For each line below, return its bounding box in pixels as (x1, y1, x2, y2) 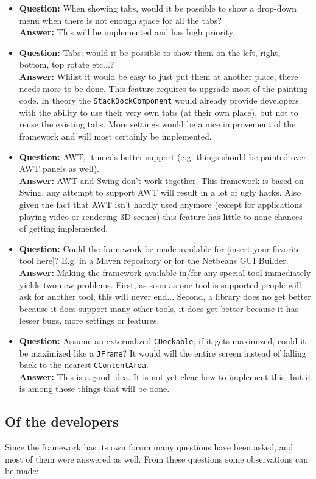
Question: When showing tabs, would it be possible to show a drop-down (19, 2, 297, 14)
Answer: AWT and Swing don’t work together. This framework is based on (19, 174, 304, 186)
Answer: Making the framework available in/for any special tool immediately (19, 266, 311, 279)
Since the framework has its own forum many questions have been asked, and (5, 441, 293, 453)
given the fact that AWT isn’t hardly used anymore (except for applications (19, 197, 303, 210)
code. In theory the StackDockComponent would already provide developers (19, 94, 299, 107)
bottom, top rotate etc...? (19, 58, 114, 71)
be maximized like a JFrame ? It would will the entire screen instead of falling (19, 346, 306, 359)
